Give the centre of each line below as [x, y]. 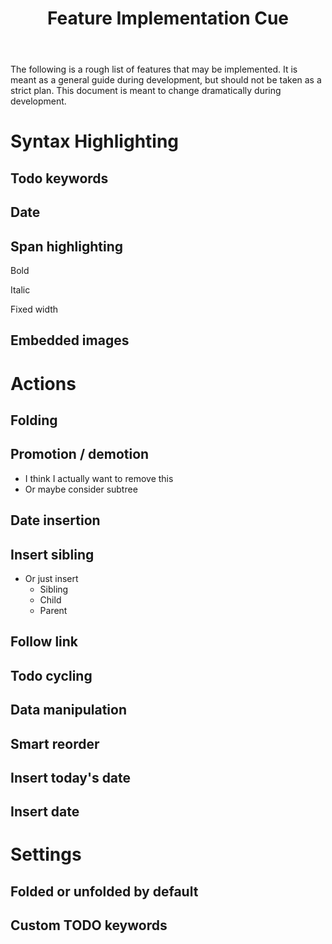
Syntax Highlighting [95, 141]
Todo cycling [51, 675]
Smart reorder [55, 743]
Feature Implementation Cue [168, 18]
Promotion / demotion [80, 454]
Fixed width [34, 309]
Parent [53, 610]
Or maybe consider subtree [81, 489]
